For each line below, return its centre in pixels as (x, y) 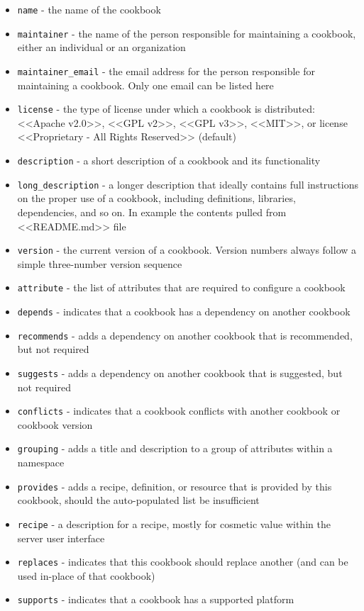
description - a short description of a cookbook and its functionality (169, 160)
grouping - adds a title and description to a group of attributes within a (175, 448)
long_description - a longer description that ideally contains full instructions (188, 184)
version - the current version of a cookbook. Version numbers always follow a (187, 250)
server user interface (61, 538)
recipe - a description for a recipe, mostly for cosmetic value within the (174, 523)
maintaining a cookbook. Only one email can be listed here (145, 85)
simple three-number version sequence (100, 263)
